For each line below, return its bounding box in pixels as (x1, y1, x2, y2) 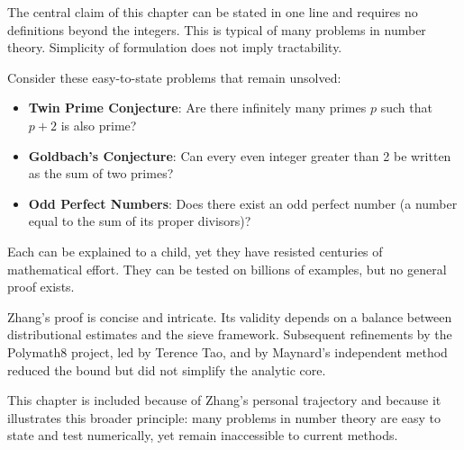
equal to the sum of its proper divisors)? (28, 211, 251, 230)
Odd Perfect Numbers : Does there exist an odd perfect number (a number (28, 193, 458, 212)
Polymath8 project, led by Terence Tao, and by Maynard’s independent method (7, 342, 448, 361)
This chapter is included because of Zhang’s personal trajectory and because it (7, 391, 441, 409)
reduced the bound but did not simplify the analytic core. (7, 360, 326, 379)
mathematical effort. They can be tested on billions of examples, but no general (7, 259, 447, 278)
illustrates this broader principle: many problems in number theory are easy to (7, 408, 441, 427)
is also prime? (60, 115, 137, 134)
